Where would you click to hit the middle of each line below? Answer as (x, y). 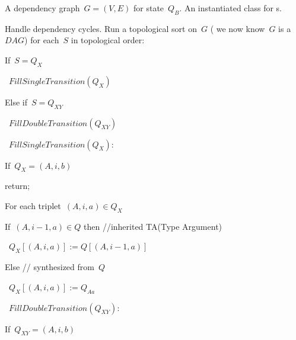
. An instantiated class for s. (230, 8)
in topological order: (108, 40)
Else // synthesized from (50, 267)
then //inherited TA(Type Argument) (153, 226)
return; (17, 186)
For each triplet (33, 205)
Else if (16, 102)
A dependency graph (42, 8)
